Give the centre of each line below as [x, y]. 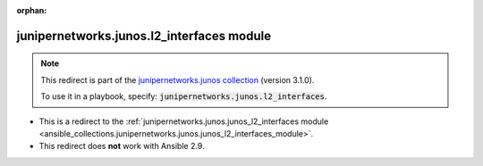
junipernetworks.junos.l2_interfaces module [144, 36]
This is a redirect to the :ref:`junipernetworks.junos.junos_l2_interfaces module [184, 121]
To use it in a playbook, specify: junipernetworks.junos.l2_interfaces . [184, 96]
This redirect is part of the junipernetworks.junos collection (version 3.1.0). [178, 79]
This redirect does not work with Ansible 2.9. [122, 146]
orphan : [32, 10]
